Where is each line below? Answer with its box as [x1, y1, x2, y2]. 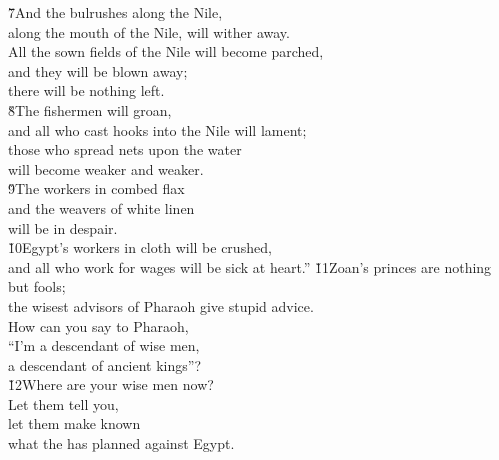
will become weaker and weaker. [8, 158, 204, 179]
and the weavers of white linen [8, 197, 195, 218]
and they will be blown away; [8, 60, 188, 81]
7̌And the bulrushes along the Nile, [8, 2, 223, 22]
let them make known [8, 413, 141, 434]
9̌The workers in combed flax [8, 178, 185, 199]
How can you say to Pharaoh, [8, 315, 189, 336]
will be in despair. [8, 217, 118, 238]
